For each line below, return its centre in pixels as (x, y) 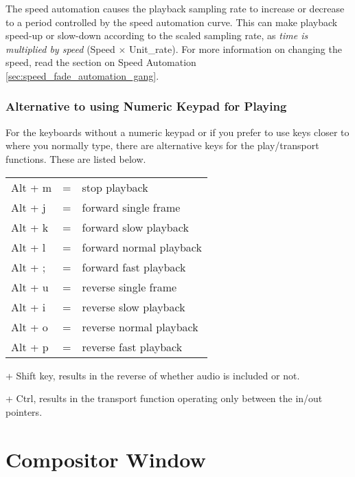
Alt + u (30, 287)
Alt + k (30, 227)
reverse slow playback (134, 307)
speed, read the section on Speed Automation (101, 62)
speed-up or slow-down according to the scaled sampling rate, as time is (157, 35)
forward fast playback (134, 267)
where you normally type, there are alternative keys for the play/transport (162, 145)
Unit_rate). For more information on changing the (235, 48)
